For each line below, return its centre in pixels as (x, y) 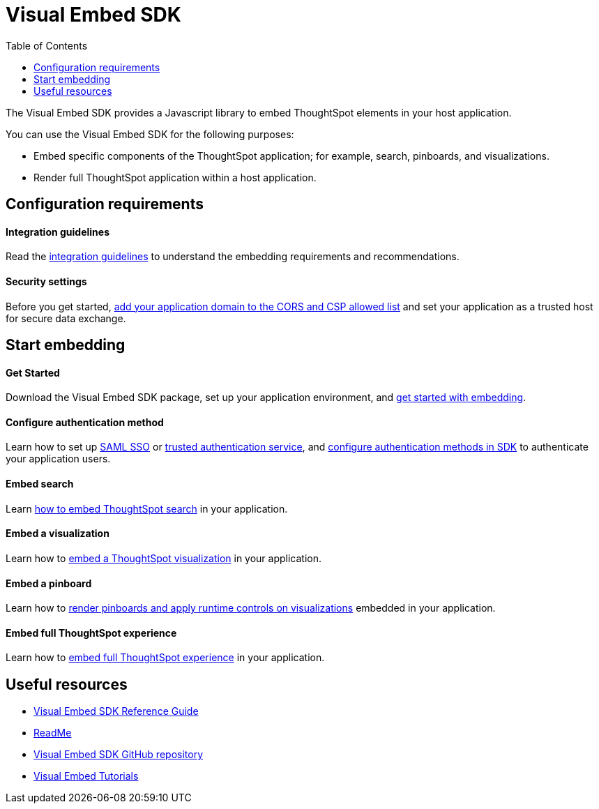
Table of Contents (47, 45)
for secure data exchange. (66, 318)
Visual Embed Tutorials (86, 776)
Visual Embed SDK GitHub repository (119, 755)
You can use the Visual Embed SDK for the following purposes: (150, 134)
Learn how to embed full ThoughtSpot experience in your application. (165, 658)
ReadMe (53, 733)
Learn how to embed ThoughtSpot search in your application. (147, 508)
